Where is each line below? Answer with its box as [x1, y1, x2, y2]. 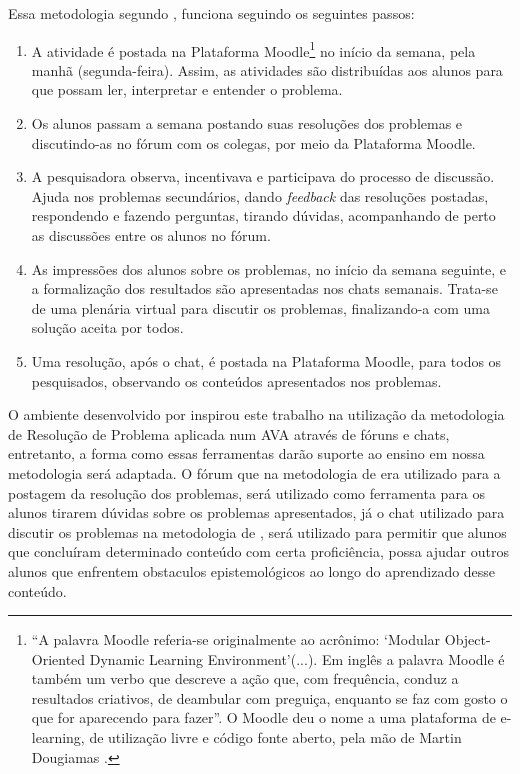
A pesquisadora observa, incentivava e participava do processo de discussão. [31, 166, 495, 187]
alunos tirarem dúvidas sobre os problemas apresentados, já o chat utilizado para [8, 502, 505, 523]
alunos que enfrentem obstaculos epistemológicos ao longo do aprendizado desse [8, 560, 496, 581]
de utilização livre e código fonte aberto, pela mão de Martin [89, 727, 462, 748]
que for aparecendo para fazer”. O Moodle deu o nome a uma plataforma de [31, 707, 496, 728]
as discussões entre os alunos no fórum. [31, 225, 271, 245]
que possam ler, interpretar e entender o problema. [31, 79, 343, 100]
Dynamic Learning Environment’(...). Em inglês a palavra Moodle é [89, 648, 505, 669]
